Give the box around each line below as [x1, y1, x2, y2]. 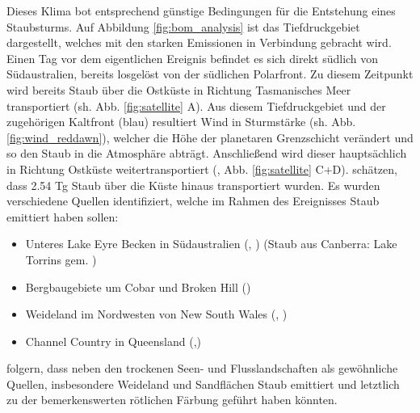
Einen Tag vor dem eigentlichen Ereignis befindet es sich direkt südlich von [6, 49, 379, 66]
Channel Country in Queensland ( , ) [25, 332, 201, 349]
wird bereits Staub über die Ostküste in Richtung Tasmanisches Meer [6, 81, 351, 98]
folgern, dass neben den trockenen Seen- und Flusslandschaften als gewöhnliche [6, 360, 398, 377]
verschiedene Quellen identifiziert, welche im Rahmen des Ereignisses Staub [6, 192, 380, 209]
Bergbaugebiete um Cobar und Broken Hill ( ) [25, 278, 251, 295]
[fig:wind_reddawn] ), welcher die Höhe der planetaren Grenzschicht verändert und [6, 129, 414, 145]
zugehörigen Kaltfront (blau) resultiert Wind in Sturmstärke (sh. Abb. [6, 113, 356, 130]
